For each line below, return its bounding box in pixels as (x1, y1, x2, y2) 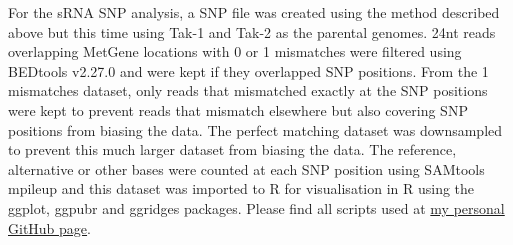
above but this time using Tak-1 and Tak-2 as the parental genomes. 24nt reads (8, 21, 496, 42)
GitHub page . (8, 217, 91, 238)
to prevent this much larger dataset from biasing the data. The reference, (8, 139, 457, 160)
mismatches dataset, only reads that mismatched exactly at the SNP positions (8, 80, 488, 101)
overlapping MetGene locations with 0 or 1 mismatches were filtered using (8, 41, 462, 62)
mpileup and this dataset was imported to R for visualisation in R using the (8, 178, 475, 199)
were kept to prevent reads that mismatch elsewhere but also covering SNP (8, 99, 468, 120)
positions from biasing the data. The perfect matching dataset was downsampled (8, 119, 503, 140)
